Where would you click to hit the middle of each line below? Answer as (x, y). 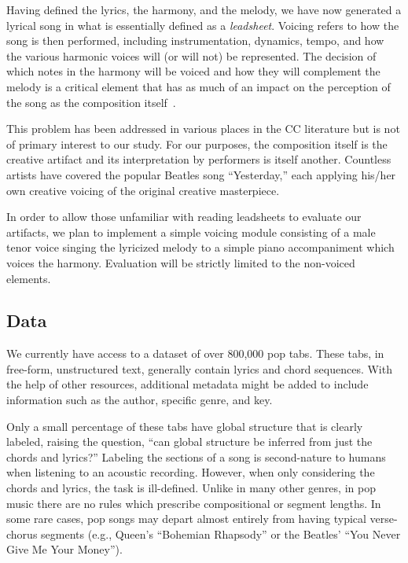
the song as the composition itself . (91, 102)
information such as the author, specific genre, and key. (140, 400)
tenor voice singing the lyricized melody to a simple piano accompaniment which (200, 247)
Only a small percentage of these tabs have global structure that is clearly (185, 426)
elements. (29, 278)
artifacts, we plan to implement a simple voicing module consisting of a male (191, 232)
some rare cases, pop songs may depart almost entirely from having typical (186, 519)
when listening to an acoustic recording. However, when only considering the (191, 472)
